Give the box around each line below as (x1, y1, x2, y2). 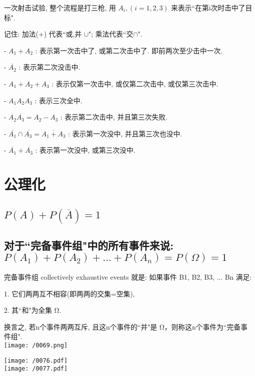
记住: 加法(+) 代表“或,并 (4, 29, 82, 39)
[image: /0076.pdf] (4, 357, 68, 364)
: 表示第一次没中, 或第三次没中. (35, 145, 136, 155)
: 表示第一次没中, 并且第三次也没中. (68, 128, 182, 138)
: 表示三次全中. (35, 95, 82, 105)
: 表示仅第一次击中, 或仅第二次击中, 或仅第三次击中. (51, 78, 219, 88)
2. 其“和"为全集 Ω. (4, 305, 62, 315)
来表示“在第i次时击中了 (171, 2, 246, 12)
